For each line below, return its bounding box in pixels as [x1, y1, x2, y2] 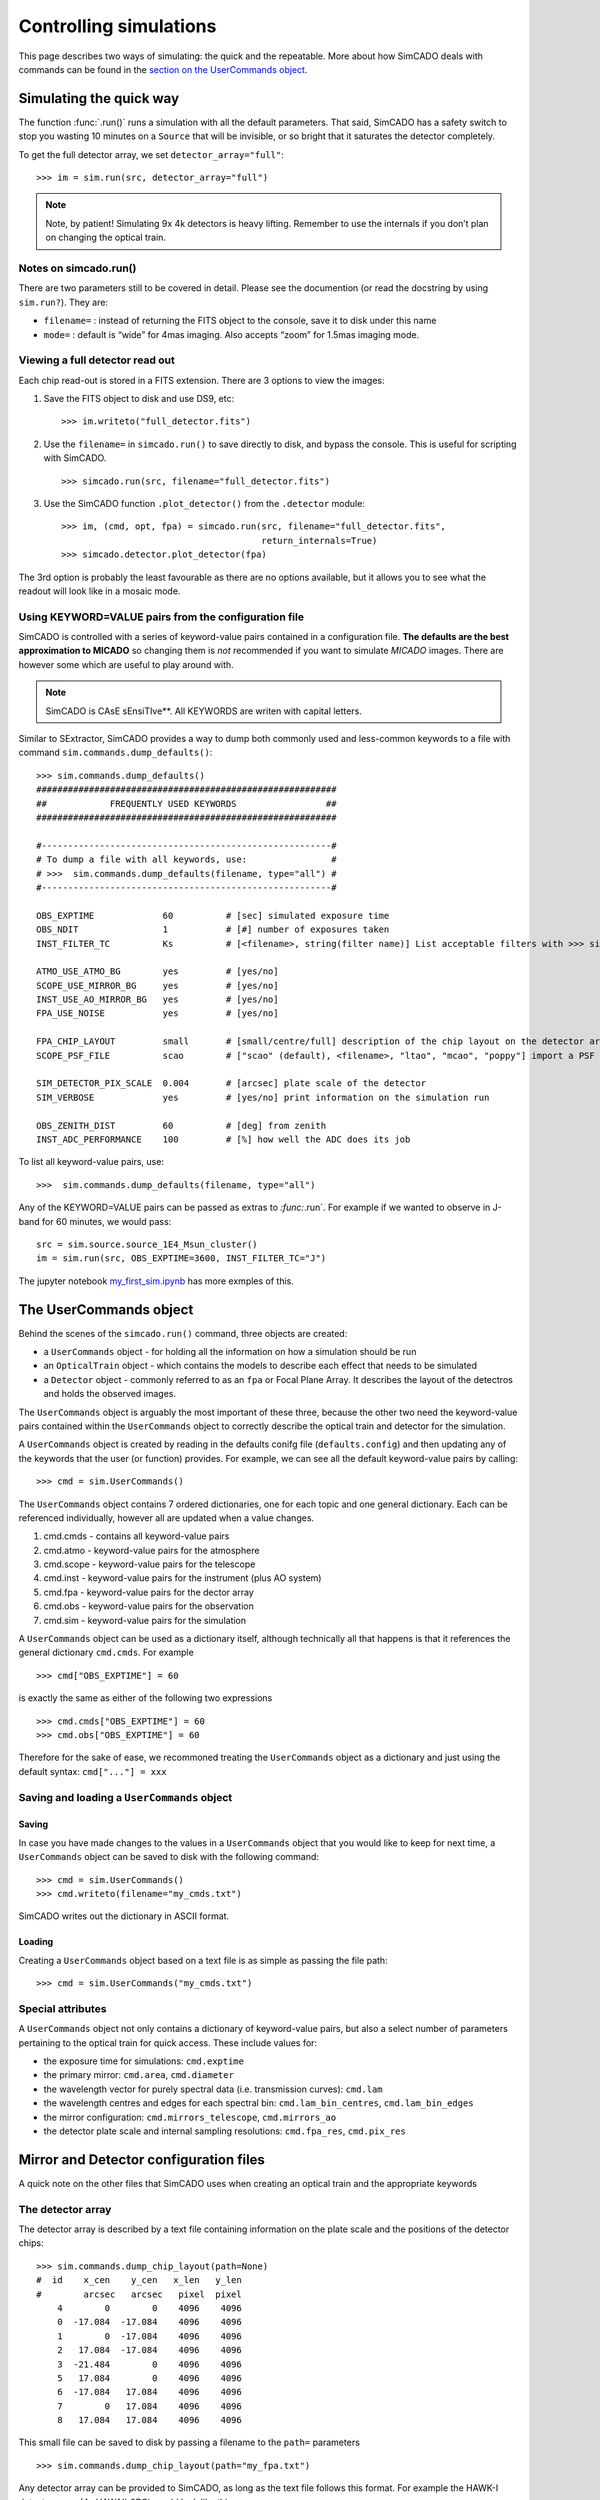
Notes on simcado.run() [18, 261, 137, 275]
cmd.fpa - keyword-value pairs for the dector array [43, 1586, 254, 1598]
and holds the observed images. [43, 1388, 177, 1400]
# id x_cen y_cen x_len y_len [36, 2275, 242, 2286]
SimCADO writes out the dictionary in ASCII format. [18, 1910, 230, 1922]
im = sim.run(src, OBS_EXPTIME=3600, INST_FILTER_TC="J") [36, 1253, 327, 1264]
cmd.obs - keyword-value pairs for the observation [43, 1600, 254, 1612]
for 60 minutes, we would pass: [41, 1215, 172, 1227]
